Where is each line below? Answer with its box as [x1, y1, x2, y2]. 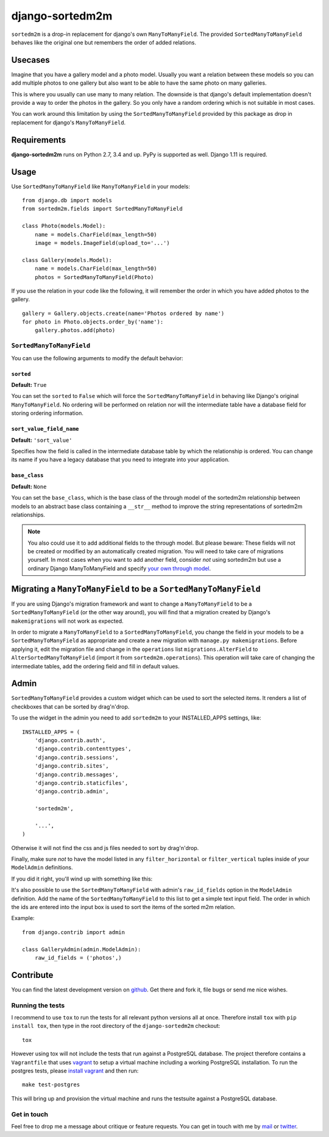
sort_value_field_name [11, 425, 79, 433]
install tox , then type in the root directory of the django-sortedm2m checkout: [11, 1022, 221, 1030]
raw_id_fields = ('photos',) [34, 954, 122, 961]
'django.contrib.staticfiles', [34, 779, 129, 786]
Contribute [11, 969, 54, 980]
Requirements [11, 135, 66, 145]
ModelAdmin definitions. [11, 864, 73, 871]
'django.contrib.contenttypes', [34, 745, 132, 753]
